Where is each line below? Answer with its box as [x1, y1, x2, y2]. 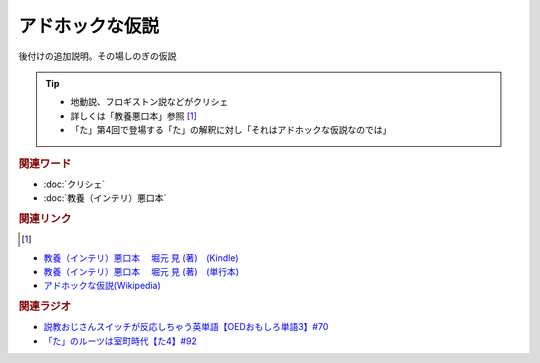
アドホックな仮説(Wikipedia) [43, 280, 162, 292]
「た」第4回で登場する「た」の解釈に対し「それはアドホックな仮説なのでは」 [70, 124, 392, 136]
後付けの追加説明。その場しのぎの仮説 [18, 50, 177, 62]
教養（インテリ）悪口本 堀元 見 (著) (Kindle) [43, 251, 239, 264]
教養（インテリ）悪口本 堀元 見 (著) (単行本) [43, 265, 240, 277]
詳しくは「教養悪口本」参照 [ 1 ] [70, 110, 197, 122]
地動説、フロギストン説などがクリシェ [70, 96, 229, 108]
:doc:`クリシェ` [43, 178, 106, 190]
